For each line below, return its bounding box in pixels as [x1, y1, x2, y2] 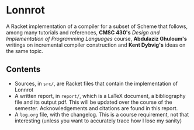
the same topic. [6, 47, 44, 54]
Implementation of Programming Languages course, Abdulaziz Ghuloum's [6, 35, 187, 42]
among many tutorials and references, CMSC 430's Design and [6, 29, 160, 36]
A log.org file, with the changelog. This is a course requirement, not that [14, 111, 189, 118]
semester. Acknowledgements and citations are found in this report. [14, 104, 178, 111]
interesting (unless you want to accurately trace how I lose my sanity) [14, 117, 182, 124]
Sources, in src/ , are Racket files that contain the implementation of [14, 80, 178, 87]
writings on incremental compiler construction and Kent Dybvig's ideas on [6, 41, 186, 48]
